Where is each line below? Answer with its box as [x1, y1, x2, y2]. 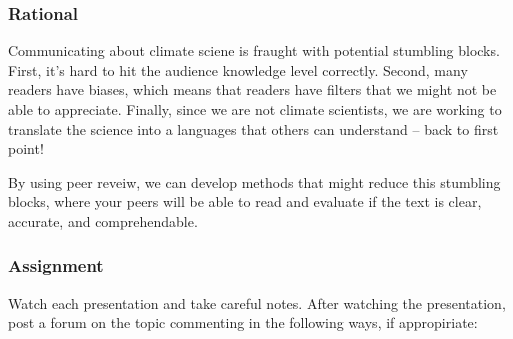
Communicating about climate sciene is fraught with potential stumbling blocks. [8, 40, 500, 61]
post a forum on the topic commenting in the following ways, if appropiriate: [8, 312, 478, 333]
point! [8, 138, 44, 159]
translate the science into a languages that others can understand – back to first [8, 118, 499, 139]
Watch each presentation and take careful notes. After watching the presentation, [8, 292, 506, 313]
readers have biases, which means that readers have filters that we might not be [8, 79, 497, 100]
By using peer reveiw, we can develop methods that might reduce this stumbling [8, 171, 501, 192]
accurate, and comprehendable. [8, 210, 198, 231]
